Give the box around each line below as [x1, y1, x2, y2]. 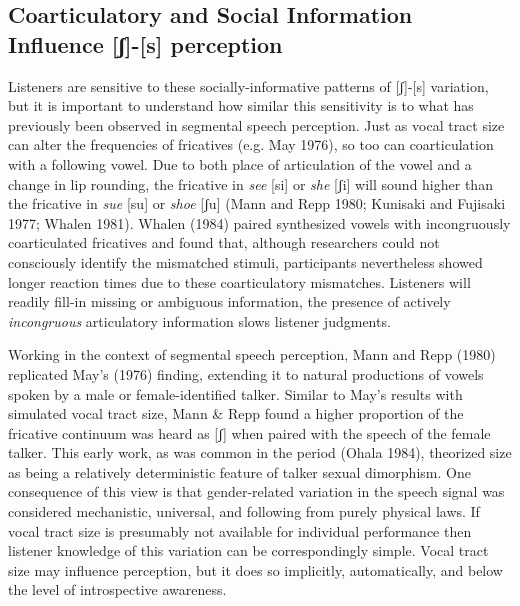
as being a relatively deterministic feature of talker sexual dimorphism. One [8, 461, 471, 482]
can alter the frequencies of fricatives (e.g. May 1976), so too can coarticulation [8, 134, 494, 155]
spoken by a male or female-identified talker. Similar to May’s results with [8, 383, 463, 404]
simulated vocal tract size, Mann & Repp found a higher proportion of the [8, 403, 464, 424]
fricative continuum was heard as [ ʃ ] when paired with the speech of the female [8, 422, 491, 443]
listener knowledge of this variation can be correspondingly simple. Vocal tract [8, 540, 489, 561]
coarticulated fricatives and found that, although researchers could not [8, 232, 440, 253]
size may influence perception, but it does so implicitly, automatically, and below [8, 559, 503, 580]
